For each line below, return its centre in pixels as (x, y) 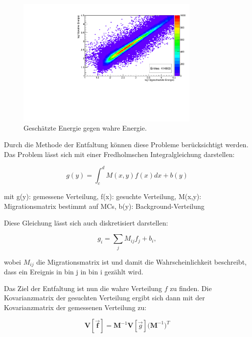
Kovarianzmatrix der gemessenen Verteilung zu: (75, 307)
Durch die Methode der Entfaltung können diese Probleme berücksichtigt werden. (126, 144)
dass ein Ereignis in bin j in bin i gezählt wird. (74, 271)
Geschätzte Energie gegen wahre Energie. (85, 128)
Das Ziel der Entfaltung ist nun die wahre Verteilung (83, 288)
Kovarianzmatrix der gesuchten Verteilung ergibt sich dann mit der (104, 298)
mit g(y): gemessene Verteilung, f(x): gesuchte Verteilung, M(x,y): (103, 196)
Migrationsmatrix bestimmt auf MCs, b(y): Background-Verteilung (104, 206)
